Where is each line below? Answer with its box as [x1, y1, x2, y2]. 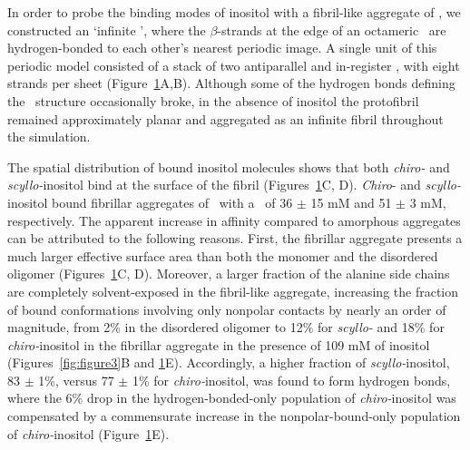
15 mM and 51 [310, 192, 392, 211]
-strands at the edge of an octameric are [217, 20, 446, 39]
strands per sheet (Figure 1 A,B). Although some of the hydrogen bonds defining [7, 73, 455, 93]
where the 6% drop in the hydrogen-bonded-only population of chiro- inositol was [7, 388, 456, 407]
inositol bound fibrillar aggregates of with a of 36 [7, 192, 293, 211]
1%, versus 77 [38, 370, 114, 389]
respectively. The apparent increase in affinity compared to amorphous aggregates [7, 210, 461, 230]
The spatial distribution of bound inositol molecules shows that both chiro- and [7, 157, 450, 176]
